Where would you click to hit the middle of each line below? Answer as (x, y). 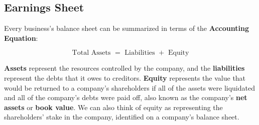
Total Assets (91, 53)
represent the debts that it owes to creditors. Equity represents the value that (125, 77)
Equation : (21, 38)
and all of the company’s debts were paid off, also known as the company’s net (126, 97)
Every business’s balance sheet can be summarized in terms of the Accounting (126, 28)
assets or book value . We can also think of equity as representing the (113, 107)
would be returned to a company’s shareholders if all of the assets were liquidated (129, 87)
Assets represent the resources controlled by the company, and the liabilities (124, 68)
